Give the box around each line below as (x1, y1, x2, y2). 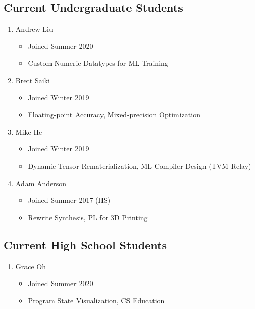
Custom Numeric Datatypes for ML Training (28, 58, 168, 68)
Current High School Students (4, 237, 167, 252)
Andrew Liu (15, 23, 53, 34)
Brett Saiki (15, 74, 50, 85)
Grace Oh (15, 261, 46, 271)
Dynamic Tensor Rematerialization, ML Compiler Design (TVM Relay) (28, 160, 251, 171)
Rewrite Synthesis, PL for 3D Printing (28, 212, 148, 222)
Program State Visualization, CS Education (28, 295, 165, 305)
